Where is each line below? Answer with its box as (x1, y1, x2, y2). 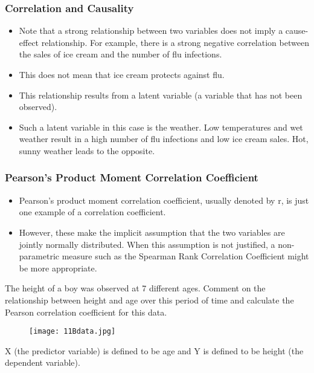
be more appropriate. (19, 261, 97, 274)
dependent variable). (5, 356, 80, 369)
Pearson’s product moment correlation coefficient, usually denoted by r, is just (19, 193, 309, 206)
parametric (19, 250, 59, 262)
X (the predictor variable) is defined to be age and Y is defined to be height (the (5, 344, 304, 357)
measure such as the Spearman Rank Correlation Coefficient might (62, 250, 309, 262)
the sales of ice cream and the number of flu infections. (19, 48, 222, 60)
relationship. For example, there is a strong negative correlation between (41, 36, 309, 48)
